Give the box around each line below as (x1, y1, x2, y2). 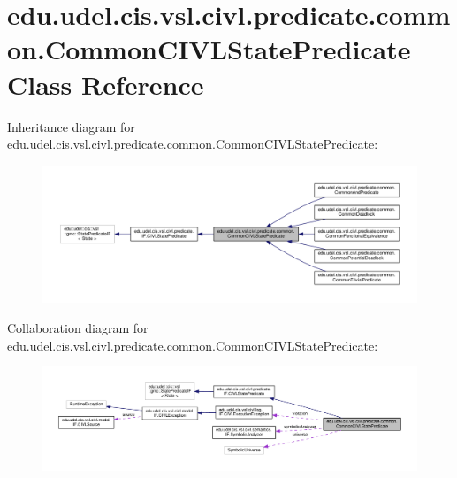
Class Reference (7, 66, 204, 102)
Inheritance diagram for (7, 117, 135, 135)
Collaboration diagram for (7, 318, 149, 336)
